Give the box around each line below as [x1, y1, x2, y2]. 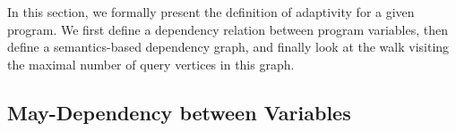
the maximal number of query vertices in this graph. [7, 54, 295, 73]
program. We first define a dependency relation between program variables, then [7, 20, 448, 38]
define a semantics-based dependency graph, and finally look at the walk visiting [7, 37, 450, 56]
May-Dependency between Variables [7, 98, 351, 126]
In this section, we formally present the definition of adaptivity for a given [7, 3, 415, 20]
